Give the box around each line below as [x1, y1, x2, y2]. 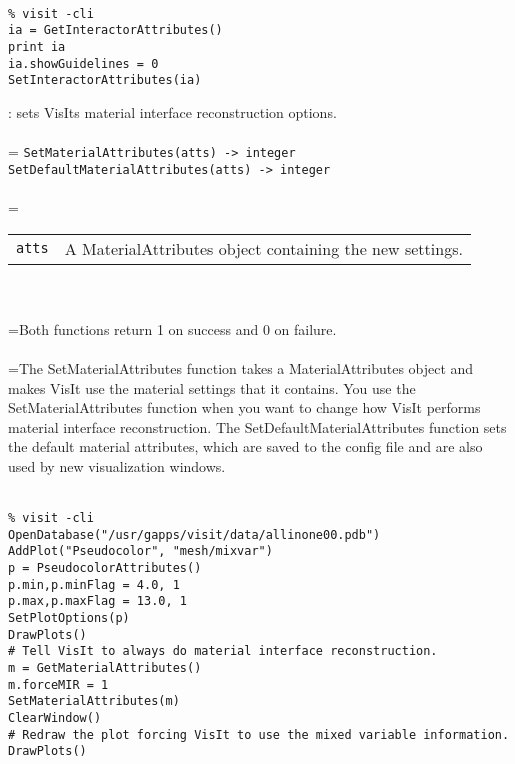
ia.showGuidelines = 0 [8, 56, 159, 71]
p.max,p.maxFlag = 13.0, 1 [8, 594, 187, 609]
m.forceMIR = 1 [8, 677, 109, 692]
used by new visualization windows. [8, 455, 226, 476]
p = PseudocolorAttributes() [8, 561, 202, 576]
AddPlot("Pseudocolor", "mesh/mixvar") [8, 544, 273, 559]
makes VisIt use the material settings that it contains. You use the [8, 377, 416, 398]
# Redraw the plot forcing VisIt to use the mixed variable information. [8, 727, 510, 742]
